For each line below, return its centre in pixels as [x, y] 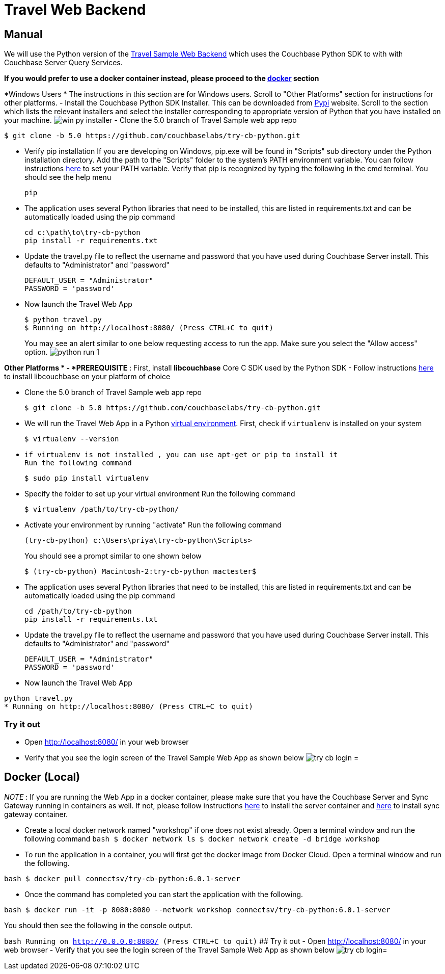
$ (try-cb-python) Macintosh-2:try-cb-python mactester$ [141, 572]
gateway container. [36, 814]
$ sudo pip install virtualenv [87, 478]
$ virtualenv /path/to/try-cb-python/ [102, 509]
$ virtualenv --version [72, 439]
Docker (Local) [42, 777]
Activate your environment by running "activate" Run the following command [153, 525]
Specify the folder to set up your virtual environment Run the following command [160, 494]
